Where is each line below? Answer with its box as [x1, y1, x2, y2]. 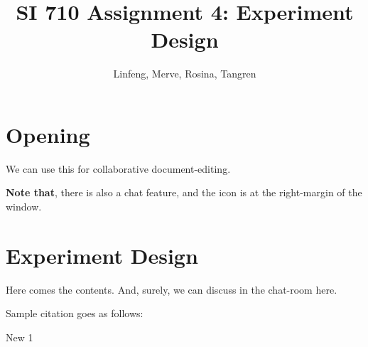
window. [6, 199, 42, 214]
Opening [6, 119, 90, 149]
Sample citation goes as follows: [6, 306, 144, 321]
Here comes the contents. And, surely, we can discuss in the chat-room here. [6, 282, 337, 297]
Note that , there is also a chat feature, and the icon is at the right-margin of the [6, 185, 362, 200]
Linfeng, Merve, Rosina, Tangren [113, 66, 256, 81]
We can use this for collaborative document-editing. [6, 161, 231, 176]
